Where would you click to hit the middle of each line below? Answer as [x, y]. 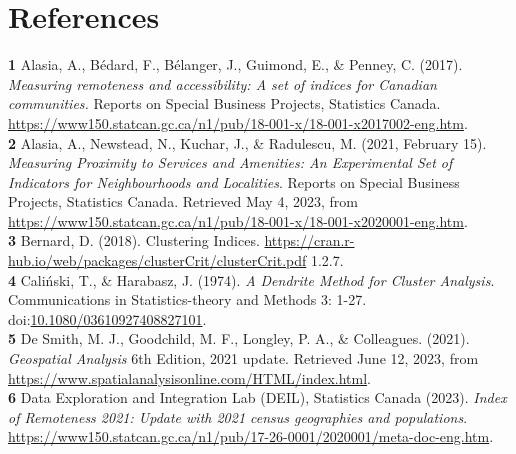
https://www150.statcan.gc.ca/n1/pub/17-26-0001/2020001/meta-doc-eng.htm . [251, 436]
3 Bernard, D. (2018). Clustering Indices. [134, 240]
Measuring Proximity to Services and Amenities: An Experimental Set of [230, 162]
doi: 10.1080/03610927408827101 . [107, 318]
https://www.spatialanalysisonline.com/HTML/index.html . [190, 377]
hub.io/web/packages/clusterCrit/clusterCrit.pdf [157, 260]
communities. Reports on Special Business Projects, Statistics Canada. [224, 103]
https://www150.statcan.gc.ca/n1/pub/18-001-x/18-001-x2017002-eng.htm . [238, 122]
